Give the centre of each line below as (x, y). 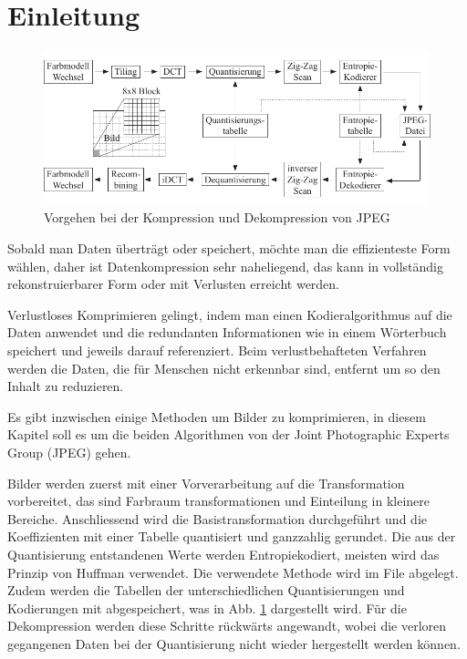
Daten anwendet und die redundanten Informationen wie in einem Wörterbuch (227, 332)
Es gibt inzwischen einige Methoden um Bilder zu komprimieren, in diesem (217, 416)
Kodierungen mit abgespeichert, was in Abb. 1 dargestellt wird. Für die (207, 608)
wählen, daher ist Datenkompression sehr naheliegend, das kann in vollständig (225, 266)
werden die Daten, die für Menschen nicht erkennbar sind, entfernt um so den (224, 368)
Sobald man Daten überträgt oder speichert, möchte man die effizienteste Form (229, 248)
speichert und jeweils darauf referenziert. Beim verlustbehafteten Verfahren (217, 350)
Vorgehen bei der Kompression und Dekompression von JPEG (217, 217)
